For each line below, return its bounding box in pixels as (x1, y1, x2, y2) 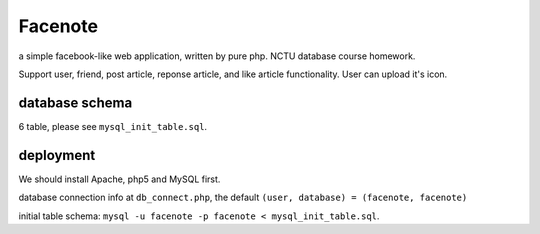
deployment (18, 146, 96, 164)
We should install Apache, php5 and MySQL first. (18, 173, 221, 185)
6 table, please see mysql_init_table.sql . (18, 120, 208, 132)
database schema (18, 94, 133, 111)
